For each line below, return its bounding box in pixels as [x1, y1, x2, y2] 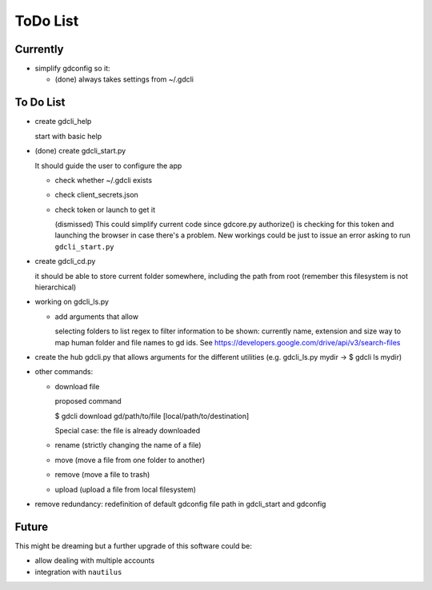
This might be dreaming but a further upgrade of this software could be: [14, 540, 252, 551]
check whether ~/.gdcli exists [54, 175, 152, 185]
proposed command [54, 397, 122, 406]
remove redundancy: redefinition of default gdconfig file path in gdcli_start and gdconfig [34, 499, 326, 508]
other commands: [34, 367, 94, 377]
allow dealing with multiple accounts [34, 556, 155, 565]
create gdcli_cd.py [34, 257, 96, 266]
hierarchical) [34, 282, 77, 292]
